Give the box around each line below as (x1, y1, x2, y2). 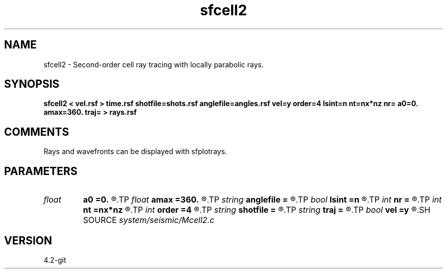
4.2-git (43, 255, 66, 264)
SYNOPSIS (4, 78, 60, 91)
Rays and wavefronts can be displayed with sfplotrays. (43, 147, 227, 156)
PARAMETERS (4, 164, 78, 178)
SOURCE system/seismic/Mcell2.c (83, 215, 215, 226)
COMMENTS (4, 125, 69, 138)
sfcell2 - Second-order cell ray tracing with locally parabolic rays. (43, 60, 264, 69)
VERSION (4, 234, 53, 247)
